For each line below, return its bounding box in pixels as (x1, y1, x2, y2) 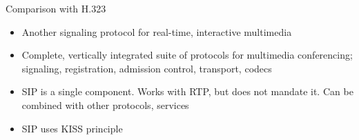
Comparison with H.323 (6, 1, 106, 15)
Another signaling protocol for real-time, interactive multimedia (21, 24, 292, 39)
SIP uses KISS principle (21, 121, 123, 135)
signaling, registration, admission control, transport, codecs (21, 61, 272, 75)
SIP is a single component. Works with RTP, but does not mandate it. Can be (21, 84, 353, 99)
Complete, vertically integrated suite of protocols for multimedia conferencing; (21, 48, 353, 62)
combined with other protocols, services (21, 97, 189, 112)
